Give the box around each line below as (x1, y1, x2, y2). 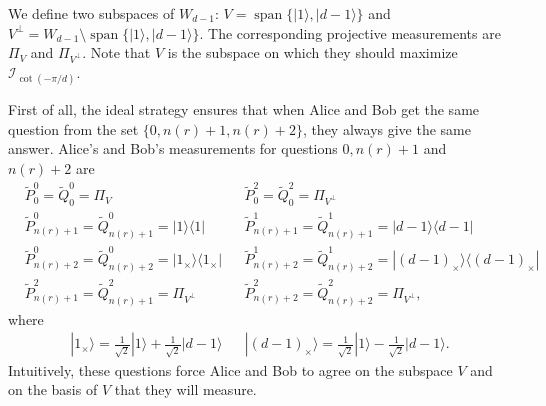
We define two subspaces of (8, 3, 175, 23)
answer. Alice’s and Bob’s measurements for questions (8, 138, 338, 159)
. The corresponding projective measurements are (199, 22, 501, 43)
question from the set (8, 118, 139, 139)
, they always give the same (302, 118, 471, 139)
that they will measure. (114, 379, 257, 400)
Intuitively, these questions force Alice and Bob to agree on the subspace (8, 359, 453, 380)
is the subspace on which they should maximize (167, 42, 458, 63)
